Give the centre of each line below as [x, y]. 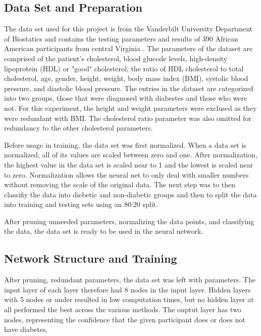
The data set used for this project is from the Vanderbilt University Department [128, 29]
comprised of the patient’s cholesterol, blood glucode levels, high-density [116, 58]
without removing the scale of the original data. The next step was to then [120, 184]
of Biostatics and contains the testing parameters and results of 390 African [121, 38]
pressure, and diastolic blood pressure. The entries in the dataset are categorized [129, 88]
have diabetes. [26, 329]
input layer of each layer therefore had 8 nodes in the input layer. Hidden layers [127, 289]
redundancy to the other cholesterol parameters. [79, 128]
